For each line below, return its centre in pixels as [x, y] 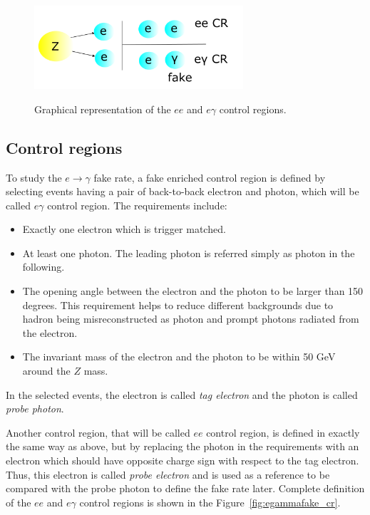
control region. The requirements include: [137, 205]
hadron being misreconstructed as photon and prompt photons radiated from [191, 319]
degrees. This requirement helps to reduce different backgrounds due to [178, 305]
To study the [34, 177]
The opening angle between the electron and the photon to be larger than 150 [193, 291]
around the [46, 371]
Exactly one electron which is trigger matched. [124, 229]
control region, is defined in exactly [283, 432]
